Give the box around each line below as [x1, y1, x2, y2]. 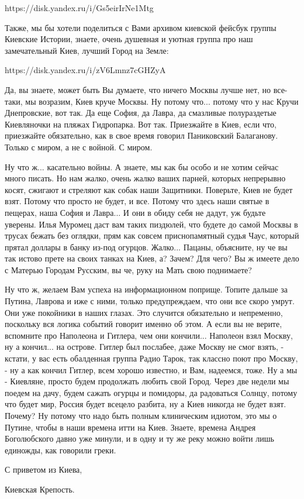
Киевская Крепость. [5, 483, 75, 495]
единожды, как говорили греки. [5, 443, 116, 456]
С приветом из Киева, [5, 463, 82, 476]
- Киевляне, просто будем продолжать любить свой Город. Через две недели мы [5, 375, 289, 387]
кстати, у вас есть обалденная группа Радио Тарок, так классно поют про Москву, [5, 352, 298, 364]
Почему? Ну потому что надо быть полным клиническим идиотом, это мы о [5, 409, 277, 421]
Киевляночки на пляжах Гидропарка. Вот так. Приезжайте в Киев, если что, [5, 118, 277, 130]
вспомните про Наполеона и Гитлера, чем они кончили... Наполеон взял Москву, [5, 329, 293, 341]
